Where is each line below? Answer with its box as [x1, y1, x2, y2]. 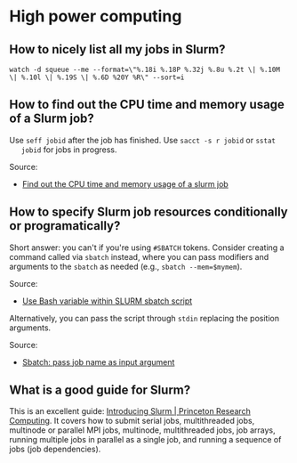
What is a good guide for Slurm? [9, 383, 191, 398]
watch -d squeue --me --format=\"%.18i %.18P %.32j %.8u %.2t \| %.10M [9, 65, 280, 74]
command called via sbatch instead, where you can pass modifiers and [9, 251, 269, 262]
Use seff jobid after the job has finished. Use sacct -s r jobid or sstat [9, 134, 276, 145]
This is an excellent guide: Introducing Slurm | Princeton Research [9, 406, 251, 417]
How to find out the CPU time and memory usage [9, 97, 285, 112]
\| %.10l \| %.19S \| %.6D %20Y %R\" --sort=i [9, 73, 185, 82]
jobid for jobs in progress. [20, 144, 117, 155]
